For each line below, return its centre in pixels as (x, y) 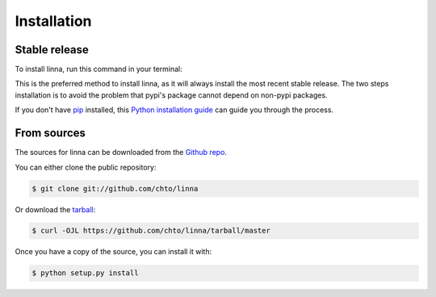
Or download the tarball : (55, 209)
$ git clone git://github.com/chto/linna (115, 188)
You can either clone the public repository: (86, 167)
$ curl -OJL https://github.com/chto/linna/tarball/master (151, 231)
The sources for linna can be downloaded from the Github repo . (121, 153)
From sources (50, 133)
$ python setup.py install (85, 273)
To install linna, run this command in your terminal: (99, 69)
